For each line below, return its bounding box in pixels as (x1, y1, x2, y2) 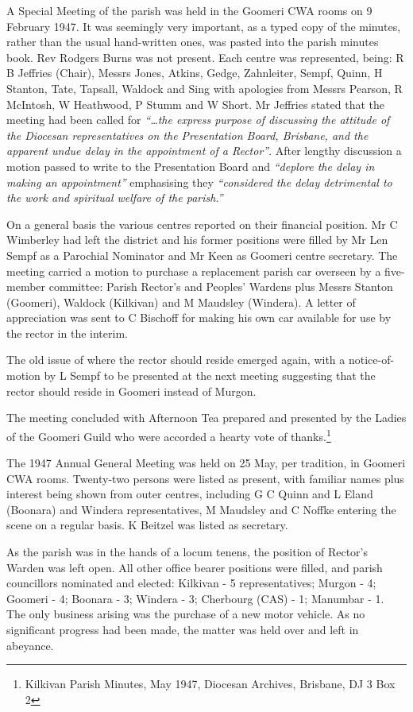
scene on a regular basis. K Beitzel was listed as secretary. (6, 517, 288, 533)
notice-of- (348, 351, 395, 368)
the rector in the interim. (6, 324, 128, 341)
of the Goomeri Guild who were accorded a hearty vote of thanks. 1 (6, 425, 331, 444)
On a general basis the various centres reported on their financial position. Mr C (6, 215, 398, 232)
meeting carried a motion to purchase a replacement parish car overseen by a (6, 262, 381, 279)
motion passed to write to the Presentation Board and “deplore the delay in (6, 157, 375, 174)
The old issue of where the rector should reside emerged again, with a (6, 351, 345, 368)
